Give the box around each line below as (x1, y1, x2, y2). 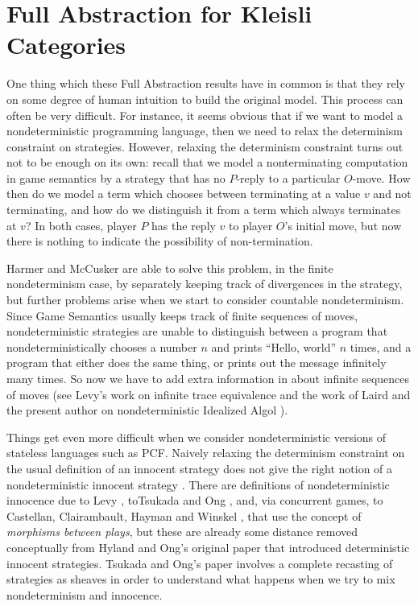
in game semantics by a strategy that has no (6, 169, 226, 186)
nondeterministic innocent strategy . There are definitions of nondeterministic (6, 476, 390, 493)
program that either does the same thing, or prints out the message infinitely (6, 354, 387, 371)
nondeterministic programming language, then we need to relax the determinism (6, 122, 403, 139)
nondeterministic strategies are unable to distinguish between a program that (6, 323, 388, 340)
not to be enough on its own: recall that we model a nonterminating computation (6, 154, 408, 171)
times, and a (350, 338, 412, 355)
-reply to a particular (236, 169, 341, 186)
